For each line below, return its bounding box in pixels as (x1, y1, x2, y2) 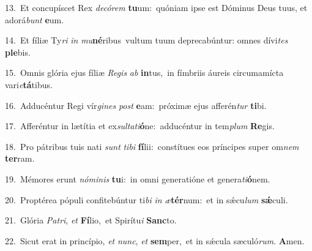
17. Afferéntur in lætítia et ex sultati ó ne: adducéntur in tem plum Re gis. (5, 119, 275, 132)
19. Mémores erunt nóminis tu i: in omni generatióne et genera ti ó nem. (5, 172, 270, 185)
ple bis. (5, 45, 31, 58)
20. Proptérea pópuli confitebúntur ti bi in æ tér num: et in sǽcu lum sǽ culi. (5, 193, 288, 206)
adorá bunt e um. (5, 13, 64, 26)
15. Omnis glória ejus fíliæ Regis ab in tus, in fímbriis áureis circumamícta (5, 66, 284, 79)
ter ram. (5, 152, 35, 165)
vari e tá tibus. (5, 78, 53, 91)
